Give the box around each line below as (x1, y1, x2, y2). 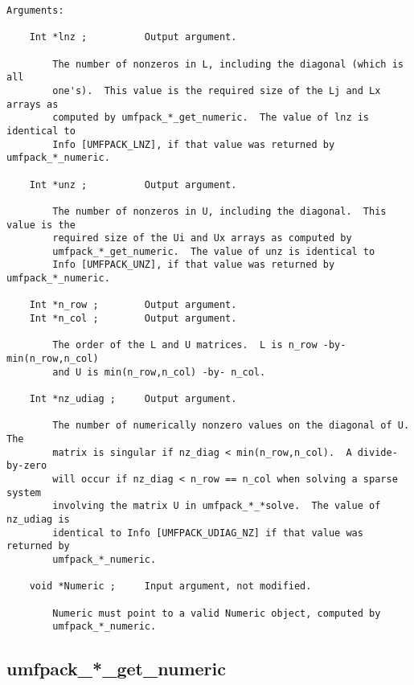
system (6, 486, 41, 498)
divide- (357, 446, 398, 458)
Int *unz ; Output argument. (29, 178, 237, 191)
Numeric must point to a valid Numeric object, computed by (52, 607, 381, 619)
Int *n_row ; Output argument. (29, 299, 237, 311)
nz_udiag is (6, 513, 70, 525)
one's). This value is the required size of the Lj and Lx (52, 84, 381, 96)
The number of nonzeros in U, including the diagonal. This (52, 205, 387, 217)
